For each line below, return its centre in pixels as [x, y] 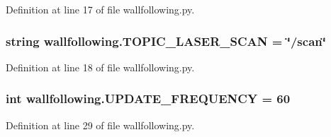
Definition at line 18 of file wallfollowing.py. [100, 67]
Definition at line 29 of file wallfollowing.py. [100, 125]
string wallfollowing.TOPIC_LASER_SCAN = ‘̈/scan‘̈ [166, 41]
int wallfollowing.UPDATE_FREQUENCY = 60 [148, 99]
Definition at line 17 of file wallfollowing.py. [100, 9]
